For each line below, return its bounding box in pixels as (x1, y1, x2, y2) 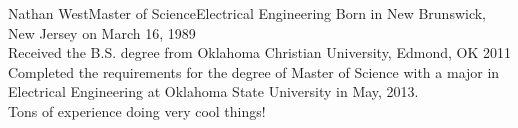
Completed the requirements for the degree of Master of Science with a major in (8, 61, 500, 82)
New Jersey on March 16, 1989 (8, 22, 196, 43)
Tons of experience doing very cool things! (8, 100, 266, 121)
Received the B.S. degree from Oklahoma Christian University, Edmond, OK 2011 (8, 42, 511, 63)
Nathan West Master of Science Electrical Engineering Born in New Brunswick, (8, 3, 487, 23)
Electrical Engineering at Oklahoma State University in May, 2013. (8, 81, 419, 102)
